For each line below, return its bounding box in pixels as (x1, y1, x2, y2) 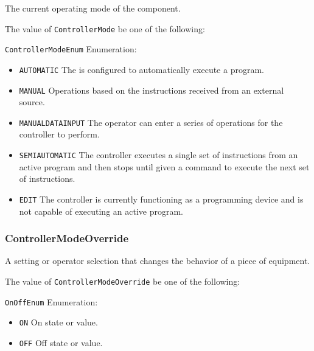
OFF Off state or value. (19, 336, 103, 349)
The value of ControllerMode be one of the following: (5, 22, 205, 35)
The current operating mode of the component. (5, 2, 181, 14)
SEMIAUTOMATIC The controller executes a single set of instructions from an (19, 148, 298, 161)
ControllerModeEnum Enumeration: (5, 43, 137, 55)
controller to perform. (19, 128, 100, 141)
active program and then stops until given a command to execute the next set (19, 160, 310, 173)
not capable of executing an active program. (19, 204, 183, 217)
